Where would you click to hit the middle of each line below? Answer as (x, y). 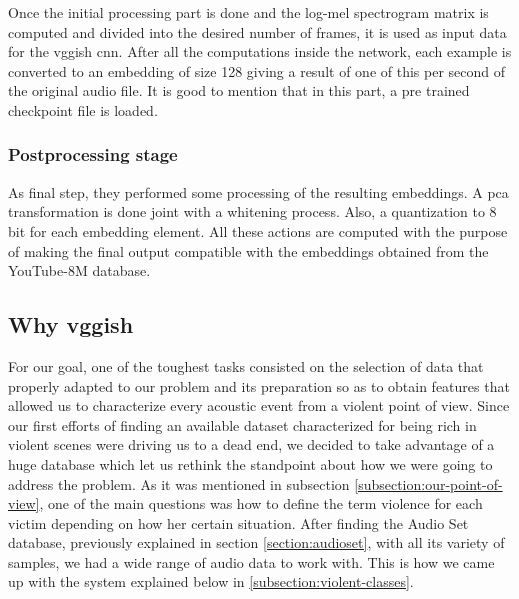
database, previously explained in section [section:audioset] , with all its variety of (256, 542)
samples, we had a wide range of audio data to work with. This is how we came (251, 561)
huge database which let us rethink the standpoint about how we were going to (250, 463)
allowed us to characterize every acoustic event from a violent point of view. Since (259, 405)
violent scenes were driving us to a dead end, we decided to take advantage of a (251, 444)
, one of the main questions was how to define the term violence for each (261, 503)
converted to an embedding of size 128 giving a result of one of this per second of (257, 70)
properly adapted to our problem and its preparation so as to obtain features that (259, 385)
